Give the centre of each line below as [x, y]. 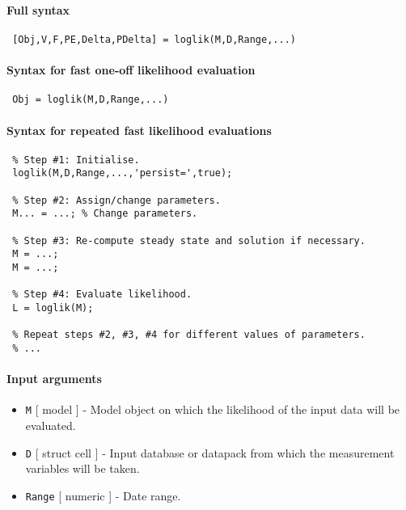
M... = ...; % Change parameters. [105, 214]
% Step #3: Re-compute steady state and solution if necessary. [189, 240]
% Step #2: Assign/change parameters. [116, 200]
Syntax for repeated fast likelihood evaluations [139, 130]
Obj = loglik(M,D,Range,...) [91, 100]
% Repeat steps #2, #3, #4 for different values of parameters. [189, 335]
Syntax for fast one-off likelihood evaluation [131, 70]
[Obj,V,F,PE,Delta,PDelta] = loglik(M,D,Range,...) [154, 39]
